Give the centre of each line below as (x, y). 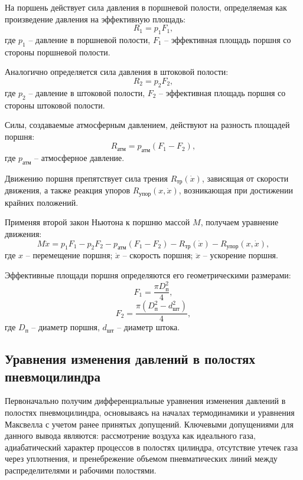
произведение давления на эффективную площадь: (95, 19)
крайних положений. (42, 202)
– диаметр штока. (149, 327)
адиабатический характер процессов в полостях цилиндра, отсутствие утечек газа (151, 447)
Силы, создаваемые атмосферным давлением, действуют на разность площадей (147, 125)
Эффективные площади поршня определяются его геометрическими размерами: (148, 275)
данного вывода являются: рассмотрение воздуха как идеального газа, (130, 435)
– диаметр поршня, (66, 327)
